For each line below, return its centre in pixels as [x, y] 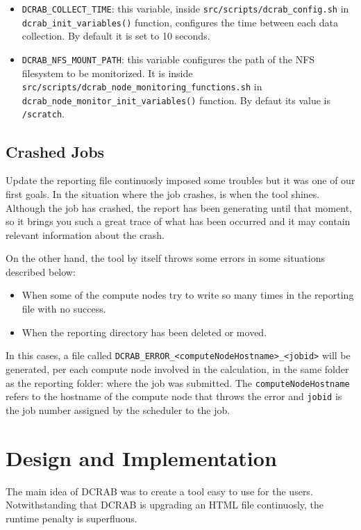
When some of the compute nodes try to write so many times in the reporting [188, 295]
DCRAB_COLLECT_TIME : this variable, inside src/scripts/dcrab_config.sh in [185, 8]
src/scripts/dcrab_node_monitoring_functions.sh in [142, 86]
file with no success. [64, 309]
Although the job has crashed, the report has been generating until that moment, [179, 207]
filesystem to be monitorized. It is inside [107, 73]
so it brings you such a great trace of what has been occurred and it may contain [178, 221]
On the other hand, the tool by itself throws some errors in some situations [165, 258]
